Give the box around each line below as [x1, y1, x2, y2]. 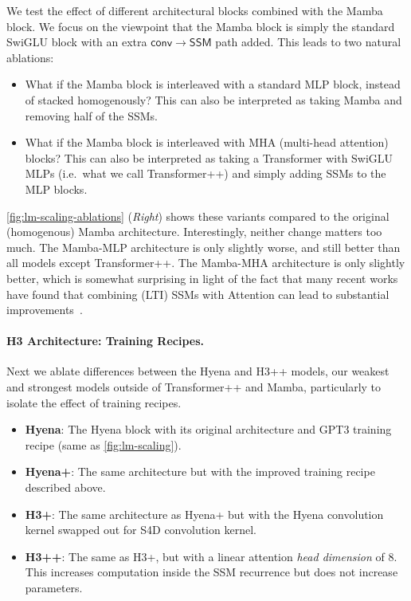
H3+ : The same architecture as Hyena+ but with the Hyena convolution [25, 505, 384, 522]
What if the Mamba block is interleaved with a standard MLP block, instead [25, 76, 401, 92]
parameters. [25, 579, 83, 596]
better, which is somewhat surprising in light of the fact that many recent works [6, 269, 398, 286]
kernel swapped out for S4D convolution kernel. [25, 521, 256, 538]
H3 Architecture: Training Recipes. [6, 332, 204, 349]
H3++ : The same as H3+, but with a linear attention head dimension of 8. [25, 548, 397, 564]
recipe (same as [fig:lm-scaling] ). [25, 436, 182, 453]
